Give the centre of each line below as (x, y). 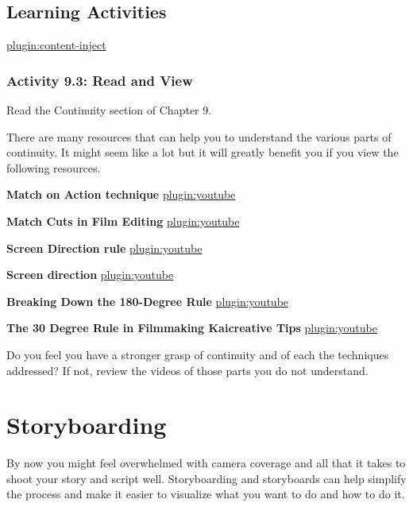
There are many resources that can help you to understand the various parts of (199, 136)
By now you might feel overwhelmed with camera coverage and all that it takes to (206, 463)
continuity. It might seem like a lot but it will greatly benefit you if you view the (203, 152)
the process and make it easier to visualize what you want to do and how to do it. (206, 494)
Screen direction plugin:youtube (90, 275)
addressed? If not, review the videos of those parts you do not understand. (187, 370)
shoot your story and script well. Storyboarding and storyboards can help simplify (206, 478)
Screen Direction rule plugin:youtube (104, 248)
